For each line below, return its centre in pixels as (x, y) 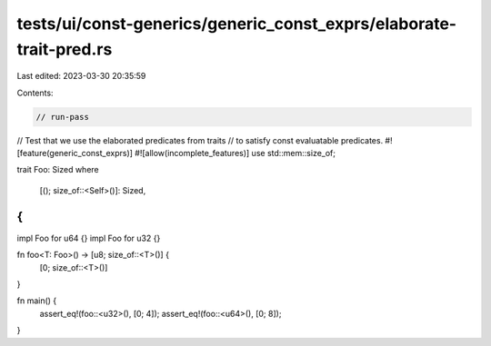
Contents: (35, 93)
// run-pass (63, 117)
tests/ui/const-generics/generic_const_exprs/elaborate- (237, 24)
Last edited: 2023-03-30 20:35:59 (81, 76)
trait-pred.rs (65, 49)
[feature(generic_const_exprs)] (75, 153)
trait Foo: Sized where (58, 170)
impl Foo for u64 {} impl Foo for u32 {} (89, 238)
